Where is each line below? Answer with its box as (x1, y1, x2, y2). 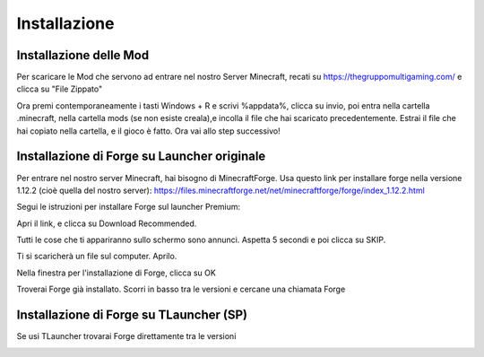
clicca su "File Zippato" (16, 83, 103, 94)
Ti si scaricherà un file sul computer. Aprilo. (16, 251, 177, 262)
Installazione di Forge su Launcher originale (16, 149, 266, 164)
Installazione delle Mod (16, 48, 150, 63)
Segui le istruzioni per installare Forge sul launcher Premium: (16, 202, 241, 213)
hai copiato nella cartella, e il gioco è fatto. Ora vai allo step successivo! (16, 126, 281, 136)
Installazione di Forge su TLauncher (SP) (16, 308, 248, 323)
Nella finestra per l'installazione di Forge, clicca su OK (16, 267, 217, 278)
